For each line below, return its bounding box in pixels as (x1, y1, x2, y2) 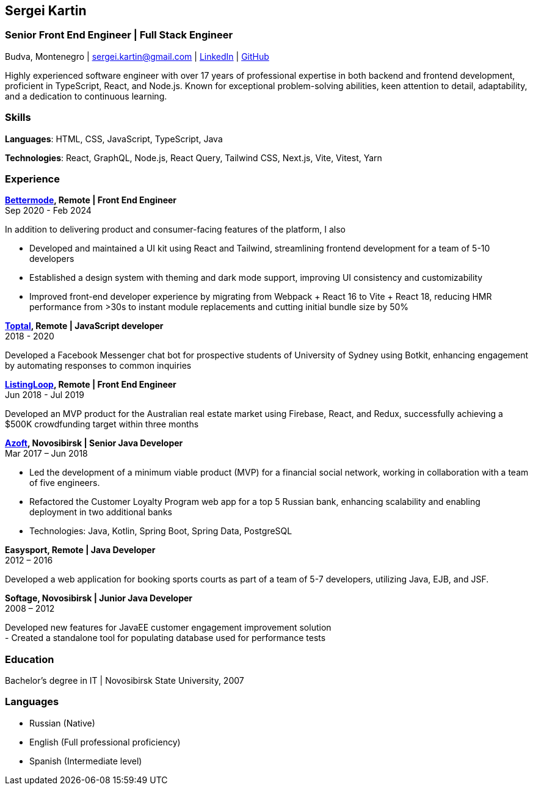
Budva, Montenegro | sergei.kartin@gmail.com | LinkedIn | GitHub (5, 51, 269, 62)
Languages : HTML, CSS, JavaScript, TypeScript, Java (5, 133, 223, 144)
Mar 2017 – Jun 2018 (5, 448, 88, 459)
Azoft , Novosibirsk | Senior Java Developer (5, 438, 183, 449)
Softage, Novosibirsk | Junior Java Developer (5, 593, 193, 604)
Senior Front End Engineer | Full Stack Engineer (5, 29, 233, 42)
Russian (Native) (29, 717, 95, 728)
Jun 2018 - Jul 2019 (5, 390, 84, 400)
